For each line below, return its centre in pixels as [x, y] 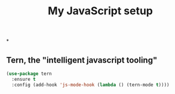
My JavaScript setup [100, 11]
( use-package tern [29, 74]
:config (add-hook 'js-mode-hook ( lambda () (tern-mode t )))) [90, 84]
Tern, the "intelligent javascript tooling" [82, 60]
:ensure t [24, 79]
